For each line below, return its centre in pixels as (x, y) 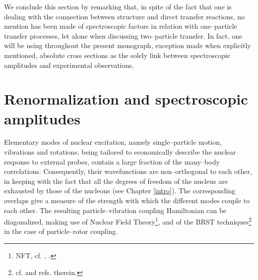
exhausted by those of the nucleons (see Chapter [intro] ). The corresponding (120, 191)
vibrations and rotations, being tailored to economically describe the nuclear (120, 152)
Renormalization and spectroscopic (126, 99)
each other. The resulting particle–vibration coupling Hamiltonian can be (115, 210)
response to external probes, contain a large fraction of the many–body (112, 161)
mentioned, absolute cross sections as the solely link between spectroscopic (117, 55)
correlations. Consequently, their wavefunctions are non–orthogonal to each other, (128, 171)
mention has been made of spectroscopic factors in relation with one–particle (121, 26)
